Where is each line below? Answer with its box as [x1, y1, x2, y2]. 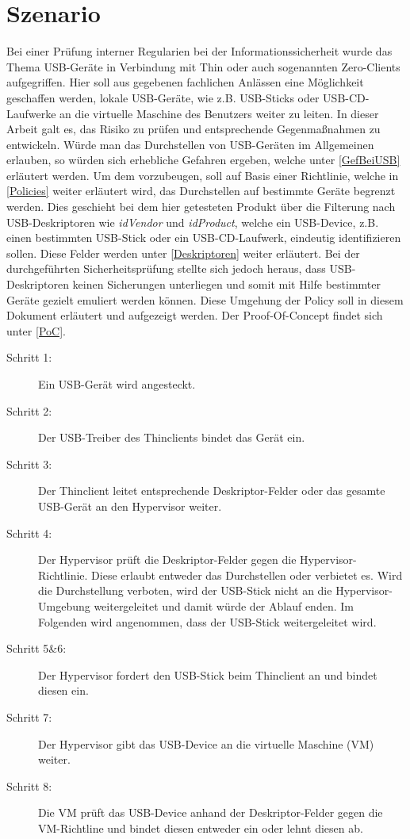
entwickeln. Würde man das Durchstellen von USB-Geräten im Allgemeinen [6, 136, 374, 152]
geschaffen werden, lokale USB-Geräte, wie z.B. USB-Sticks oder [6, 89, 320, 105]
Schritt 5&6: [6, 640, 67, 657]
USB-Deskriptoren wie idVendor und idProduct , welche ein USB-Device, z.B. [6, 213, 379, 230]
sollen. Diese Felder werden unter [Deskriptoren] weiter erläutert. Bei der [6, 244, 360, 261]
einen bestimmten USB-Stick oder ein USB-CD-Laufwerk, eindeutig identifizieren [6, 229, 401, 246]
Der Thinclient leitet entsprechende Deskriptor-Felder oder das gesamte [38, 482, 385, 499]
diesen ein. [38, 682, 89, 699]
